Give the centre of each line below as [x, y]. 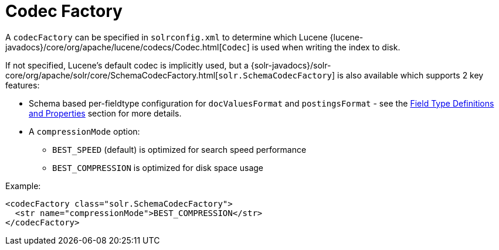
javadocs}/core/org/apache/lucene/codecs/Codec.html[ [114, 47]
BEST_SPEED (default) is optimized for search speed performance [179, 149]
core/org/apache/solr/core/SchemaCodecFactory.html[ [112, 75]
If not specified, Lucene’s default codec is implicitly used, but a [127, 65]
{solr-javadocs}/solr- [291, 65]
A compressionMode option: [84, 131]
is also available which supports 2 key [410, 75]
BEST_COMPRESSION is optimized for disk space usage [158, 167]
